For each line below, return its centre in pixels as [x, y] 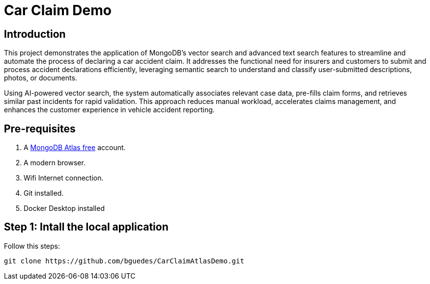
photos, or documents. [41, 78]
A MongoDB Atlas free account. [75, 148]
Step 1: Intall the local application [86, 227]
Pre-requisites [40, 129]
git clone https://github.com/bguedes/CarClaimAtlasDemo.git [124, 261]
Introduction [35, 34]
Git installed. [44, 193]
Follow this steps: [32, 246]
